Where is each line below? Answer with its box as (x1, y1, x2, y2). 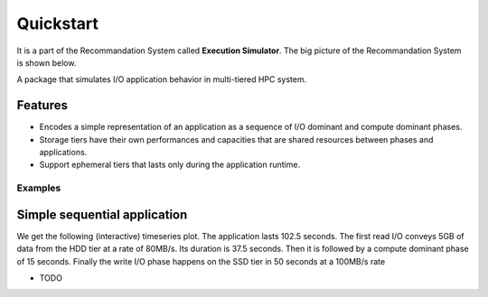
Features (16, 97, 68, 113)
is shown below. (16, 57, 77, 68)
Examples (16, 181, 61, 194)
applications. (39, 147, 88, 158)
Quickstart (16, 14, 99, 33)
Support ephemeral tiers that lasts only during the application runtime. (39, 159, 301, 171)
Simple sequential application (16, 207, 188, 222)
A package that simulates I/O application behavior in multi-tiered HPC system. (16, 74, 307, 85)
